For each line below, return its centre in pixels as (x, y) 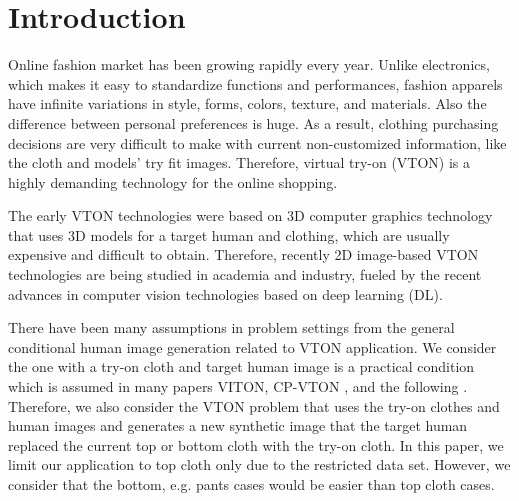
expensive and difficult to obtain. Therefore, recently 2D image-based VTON (243, 254)
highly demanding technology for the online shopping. (173, 181)
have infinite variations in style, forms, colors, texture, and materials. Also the (247, 103)
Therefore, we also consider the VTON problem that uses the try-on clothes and (254, 405)
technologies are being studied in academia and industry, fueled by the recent (245, 274)
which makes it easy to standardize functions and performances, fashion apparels (255, 83)
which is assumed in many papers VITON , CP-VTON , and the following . (238, 386)
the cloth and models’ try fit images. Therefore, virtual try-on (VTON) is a (239, 162)
